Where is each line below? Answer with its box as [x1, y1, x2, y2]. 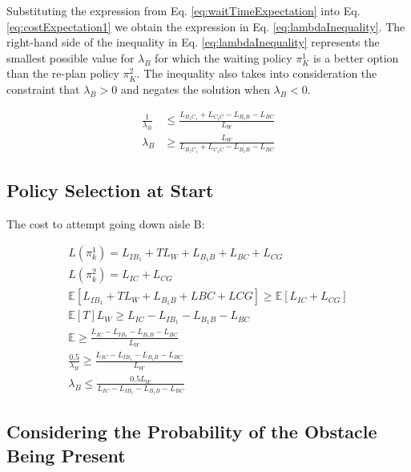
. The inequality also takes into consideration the [136, 65, 377, 82]
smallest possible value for [6, 49, 135, 66]
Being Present [6, 442, 126, 467]
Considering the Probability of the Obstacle [6, 419, 377, 444]
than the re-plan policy [6, 65, 119, 82]
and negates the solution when [120, 80, 270, 97]
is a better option [313, 49, 399, 66]
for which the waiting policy [155, 49, 292, 66]
